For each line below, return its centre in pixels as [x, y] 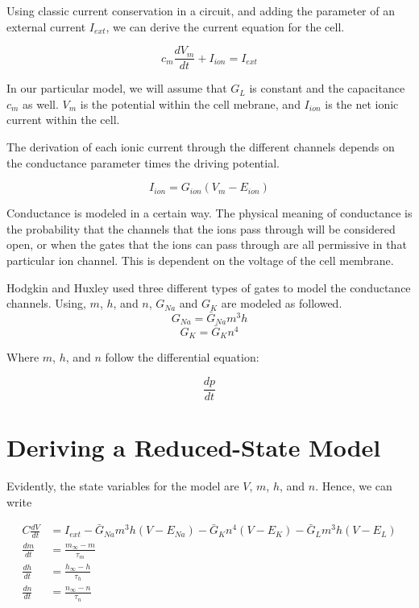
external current [46, 26]
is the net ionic [362, 103]
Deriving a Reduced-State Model [194, 447]
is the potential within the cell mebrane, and [190, 103]
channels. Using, [46, 303]
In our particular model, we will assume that [117, 88]
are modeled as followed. [282, 303]
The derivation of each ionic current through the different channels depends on [201, 147]
